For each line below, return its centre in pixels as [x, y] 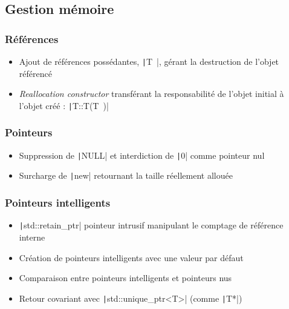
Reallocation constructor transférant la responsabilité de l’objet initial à [151, 94]
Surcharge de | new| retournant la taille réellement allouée [126, 175]
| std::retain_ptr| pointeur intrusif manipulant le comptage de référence [151, 225]
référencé [35, 73]
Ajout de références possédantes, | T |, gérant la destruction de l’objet [149, 61]
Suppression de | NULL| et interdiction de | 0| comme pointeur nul [142, 155]
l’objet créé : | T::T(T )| [64, 105]
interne [32, 237]
